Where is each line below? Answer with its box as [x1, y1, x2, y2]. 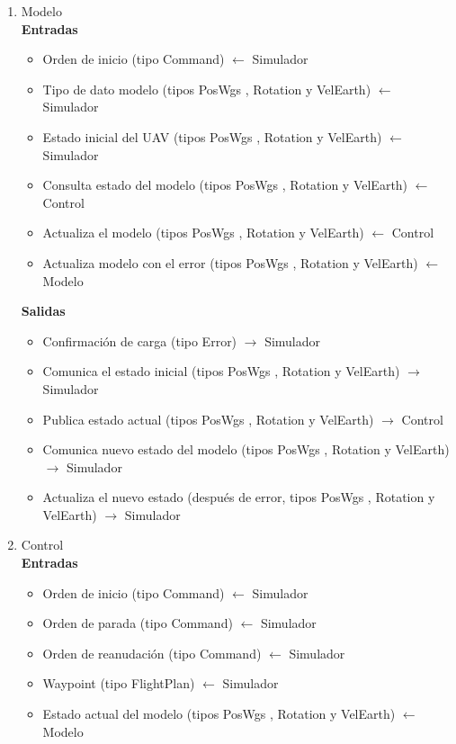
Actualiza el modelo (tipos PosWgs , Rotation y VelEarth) [42, 223, 364, 242]
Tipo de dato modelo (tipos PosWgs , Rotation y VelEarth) [42, 79, 371, 98]
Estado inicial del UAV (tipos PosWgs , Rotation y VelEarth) [42, 127, 382, 146]
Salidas [21, 301, 66, 320]
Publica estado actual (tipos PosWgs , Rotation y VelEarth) [42, 409, 374, 428]
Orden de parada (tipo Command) [42, 614, 233, 632]
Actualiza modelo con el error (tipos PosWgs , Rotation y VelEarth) [42, 253, 418, 272]
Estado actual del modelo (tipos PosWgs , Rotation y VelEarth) [42, 704, 396, 723]
